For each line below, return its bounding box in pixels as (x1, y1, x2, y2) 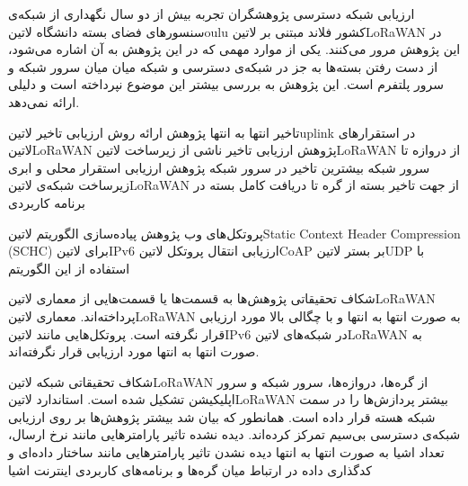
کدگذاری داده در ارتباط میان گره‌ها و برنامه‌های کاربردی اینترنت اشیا (8, 460, 372, 479)
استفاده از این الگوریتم (8, 258, 130, 277)
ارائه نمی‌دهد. (8, 92, 80, 111)
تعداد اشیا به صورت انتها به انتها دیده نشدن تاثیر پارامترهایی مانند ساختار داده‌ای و (8, 443, 445, 462)
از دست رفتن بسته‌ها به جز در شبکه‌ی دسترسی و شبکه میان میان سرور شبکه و (8, 57, 438, 76)
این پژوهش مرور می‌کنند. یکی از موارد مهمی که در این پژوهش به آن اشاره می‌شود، (8, 40, 461, 58)
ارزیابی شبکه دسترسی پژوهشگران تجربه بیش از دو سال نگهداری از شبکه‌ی (8, 4, 415, 22)
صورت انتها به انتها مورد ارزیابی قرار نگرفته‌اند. (8, 342, 260, 361)
